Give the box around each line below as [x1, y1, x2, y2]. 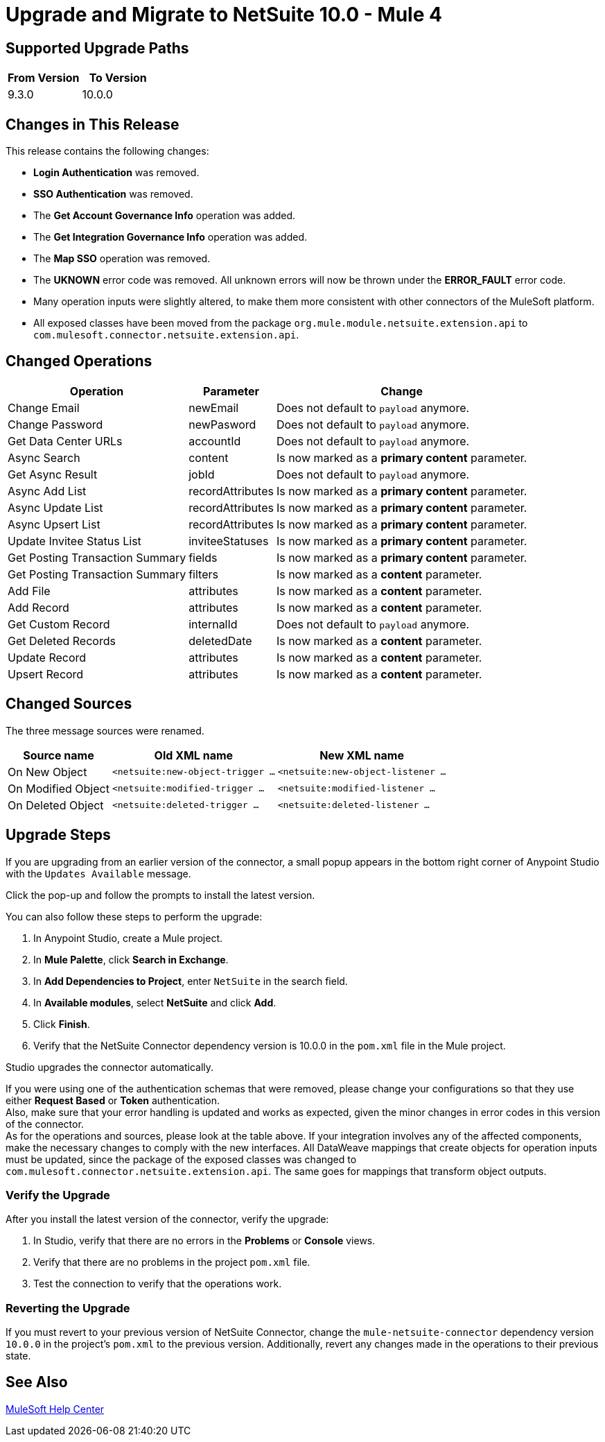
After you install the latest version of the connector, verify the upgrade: [6, 1213, 329, 1226]
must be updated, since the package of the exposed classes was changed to [6, 1153, 357, 1165]
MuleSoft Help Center [6, 1402, 105, 1415]
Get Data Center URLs [8, 434, 123, 448]
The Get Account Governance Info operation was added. [33, 209, 296, 222]
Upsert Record [8, 667, 84, 681]
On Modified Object [8, 781, 109, 796]
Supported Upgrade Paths [6, 39, 189, 57]
